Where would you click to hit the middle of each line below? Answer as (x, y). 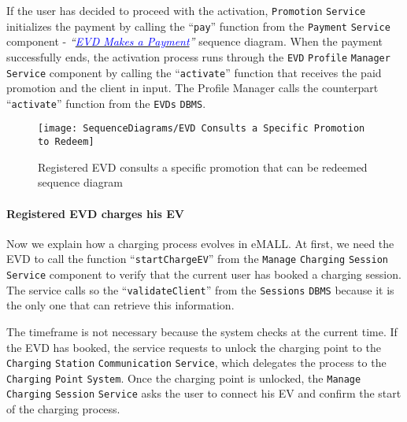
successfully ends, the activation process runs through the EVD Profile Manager (198, 56)
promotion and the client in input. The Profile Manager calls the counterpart (192, 88)
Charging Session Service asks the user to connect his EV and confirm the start (204, 393)
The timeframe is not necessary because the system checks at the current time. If (202, 331)
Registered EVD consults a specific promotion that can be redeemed (203, 167)
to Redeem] (66, 142)
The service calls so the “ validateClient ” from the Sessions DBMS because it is (200, 289)
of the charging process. (63, 409)
